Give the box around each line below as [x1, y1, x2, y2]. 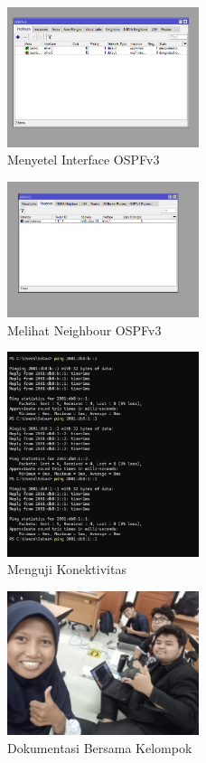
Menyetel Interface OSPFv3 [7, 150, 160, 169]
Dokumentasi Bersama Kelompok [7, 738, 192, 757]
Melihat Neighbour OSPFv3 [7, 320, 162, 339]
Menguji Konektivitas [7, 560, 126, 579]
